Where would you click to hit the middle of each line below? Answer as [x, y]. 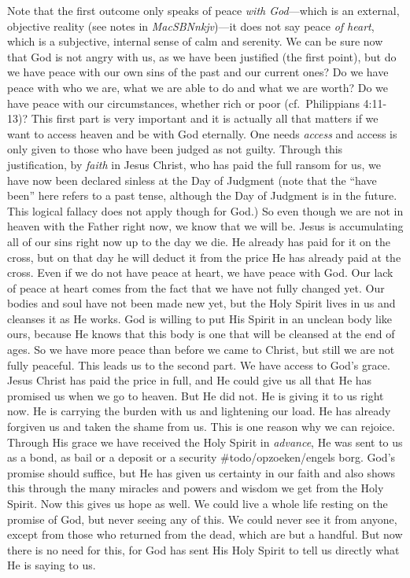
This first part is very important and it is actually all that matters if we [205, 118]
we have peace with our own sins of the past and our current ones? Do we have [198, 72]
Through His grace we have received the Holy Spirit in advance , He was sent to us [205, 442]
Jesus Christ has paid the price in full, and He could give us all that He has [190, 380]
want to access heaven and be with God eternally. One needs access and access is [202, 133]
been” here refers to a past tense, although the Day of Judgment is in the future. [202, 195]
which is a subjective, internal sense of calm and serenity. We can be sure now [195, 41]
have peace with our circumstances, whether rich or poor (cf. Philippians [183, 103]
